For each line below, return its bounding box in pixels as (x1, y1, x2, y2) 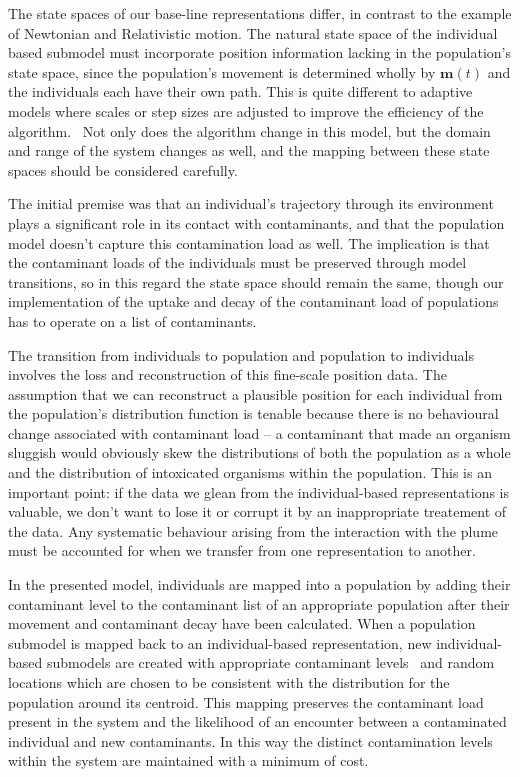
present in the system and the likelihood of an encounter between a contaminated (8, 711, 507, 732)
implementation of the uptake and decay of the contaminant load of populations (8, 291, 499, 312)
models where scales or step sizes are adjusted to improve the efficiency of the (8, 100, 484, 121)
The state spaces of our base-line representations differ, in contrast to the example (8, 3, 512, 23)
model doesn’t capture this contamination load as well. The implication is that (8, 232, 490, 253)
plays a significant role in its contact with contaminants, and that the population (8, 212, 505, 233)
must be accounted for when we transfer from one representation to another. (8, 540, 476, 561)
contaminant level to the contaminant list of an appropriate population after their (8, 593, 510, 614)
